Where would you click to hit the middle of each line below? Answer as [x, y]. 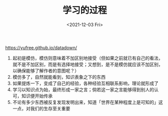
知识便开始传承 [37, 96]
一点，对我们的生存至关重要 [41, 108]
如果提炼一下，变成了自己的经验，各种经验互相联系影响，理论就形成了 [86, 83]
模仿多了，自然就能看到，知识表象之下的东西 [59, 77]
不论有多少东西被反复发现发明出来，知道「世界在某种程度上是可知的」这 [88, 102]
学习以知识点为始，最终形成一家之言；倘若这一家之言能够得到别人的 [83, 89]
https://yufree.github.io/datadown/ [41, 47]
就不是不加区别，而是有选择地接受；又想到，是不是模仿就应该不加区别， [88, 64]
